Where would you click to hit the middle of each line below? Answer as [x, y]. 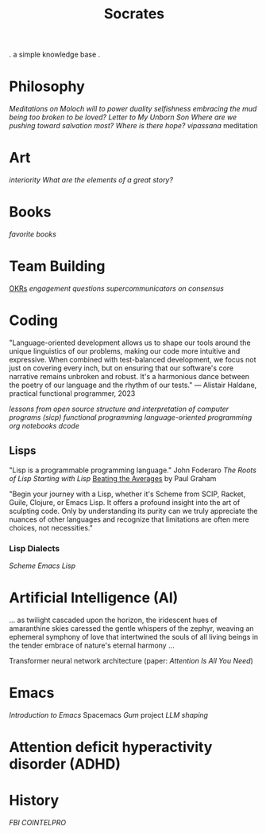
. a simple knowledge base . [55, 55]
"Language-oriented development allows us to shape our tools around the [130, 343]
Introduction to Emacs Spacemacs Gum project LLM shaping [109, 715]
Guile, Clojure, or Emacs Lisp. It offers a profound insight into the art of [125, 502]
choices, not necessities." [51, 527]
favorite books [33, 234]
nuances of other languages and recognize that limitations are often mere [129, 519]
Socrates [134, 14]
